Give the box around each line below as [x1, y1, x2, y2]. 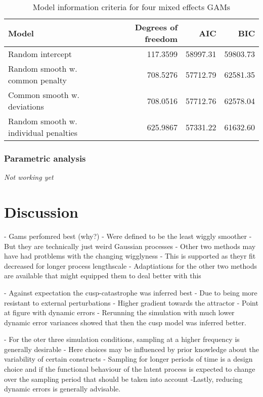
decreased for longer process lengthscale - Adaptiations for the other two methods [4, 260, 257, 271]
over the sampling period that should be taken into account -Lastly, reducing [4, 373, 243, 384]
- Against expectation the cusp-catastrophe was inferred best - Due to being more [4, 287, 257, 297]
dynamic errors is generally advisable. [4, 383, 121, 394]
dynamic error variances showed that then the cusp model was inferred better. [4, 317, 246, 327]
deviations [8, 101, 44, 112]
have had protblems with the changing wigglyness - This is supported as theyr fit [4, 251, 256, 261]
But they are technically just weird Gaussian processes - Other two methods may [4, 240, 256, 251]
